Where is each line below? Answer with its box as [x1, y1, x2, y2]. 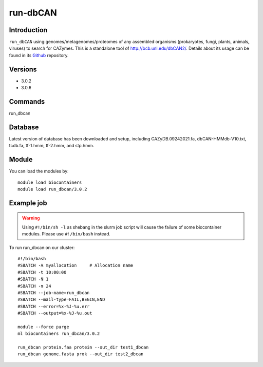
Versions [9, 65, 37, 73]
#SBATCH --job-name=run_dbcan [18, 290, 90, 295]
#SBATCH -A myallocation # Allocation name [18, 263, 133, 268]
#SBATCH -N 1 [18, 276, 49, 282]
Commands [9, 97, 45, 106]
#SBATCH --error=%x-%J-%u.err [18, 304, 90, 309]
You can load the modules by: [9, 168, 69, 174]
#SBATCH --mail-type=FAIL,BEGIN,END [18, 297, 105, 302]
